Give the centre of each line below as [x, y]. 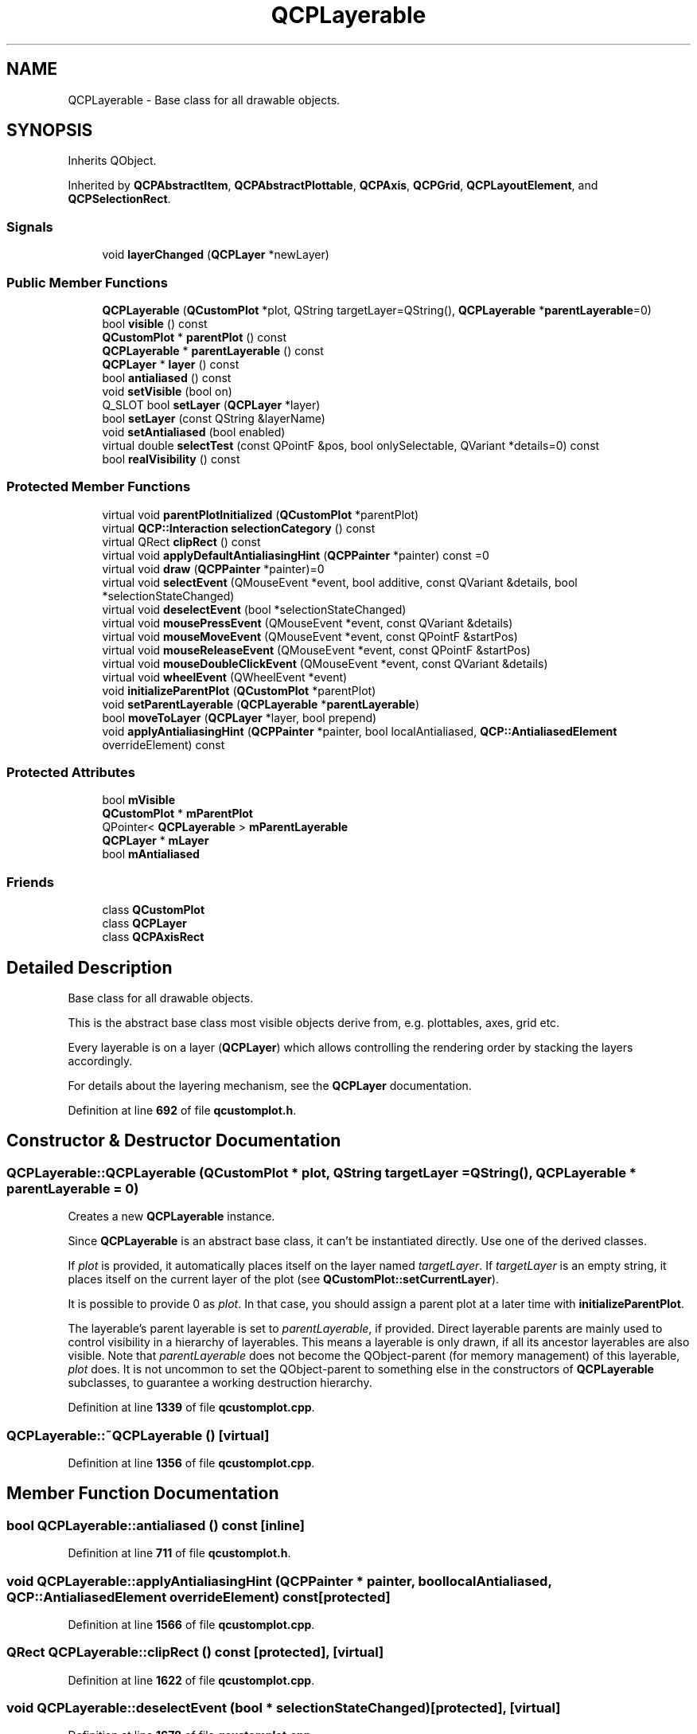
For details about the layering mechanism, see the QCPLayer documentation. [270, 1086]
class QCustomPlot [154, 910]
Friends [30, 882]
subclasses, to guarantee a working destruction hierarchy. [220, 1383]
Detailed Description [90, 967]
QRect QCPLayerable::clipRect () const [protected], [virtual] [195, 1652]
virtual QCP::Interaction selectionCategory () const [239, 528]
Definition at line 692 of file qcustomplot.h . [182, 1111]
